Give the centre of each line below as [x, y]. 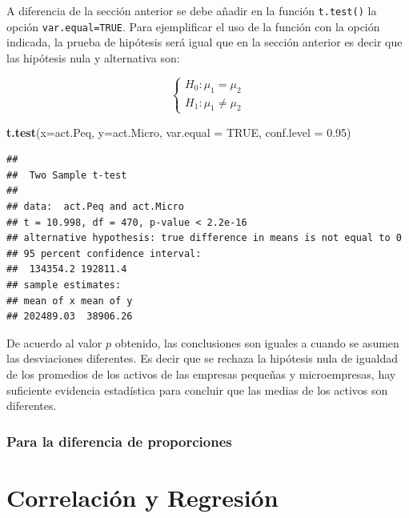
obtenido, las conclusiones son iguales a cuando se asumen [257, 342]
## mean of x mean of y [70, 301]
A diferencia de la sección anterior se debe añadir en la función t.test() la [192, 10]
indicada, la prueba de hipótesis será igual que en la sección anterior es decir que [204, 42]
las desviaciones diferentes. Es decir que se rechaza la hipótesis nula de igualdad [202, 358]
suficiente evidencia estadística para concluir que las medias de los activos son [197, 390]
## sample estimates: [64, 285]
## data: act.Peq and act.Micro [95, 207]
